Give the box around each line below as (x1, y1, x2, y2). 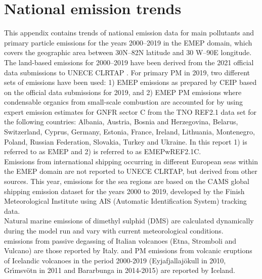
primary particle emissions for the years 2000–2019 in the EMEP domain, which (4, 37, 252, 48)
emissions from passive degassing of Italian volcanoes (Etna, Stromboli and (4, 235, 237, 246)
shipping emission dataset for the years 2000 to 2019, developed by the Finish (4, 185, 245, 196)
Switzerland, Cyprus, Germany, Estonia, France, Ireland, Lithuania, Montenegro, (4, 126, 255, 137)
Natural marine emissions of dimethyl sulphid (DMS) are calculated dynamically (4, 215, 254, 226)
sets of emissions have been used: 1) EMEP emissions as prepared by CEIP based (4, 77, 257, 87)
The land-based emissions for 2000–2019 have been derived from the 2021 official (4, 57, 254, 67)
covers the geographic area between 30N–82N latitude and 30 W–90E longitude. (4, 47, 252, 58)
